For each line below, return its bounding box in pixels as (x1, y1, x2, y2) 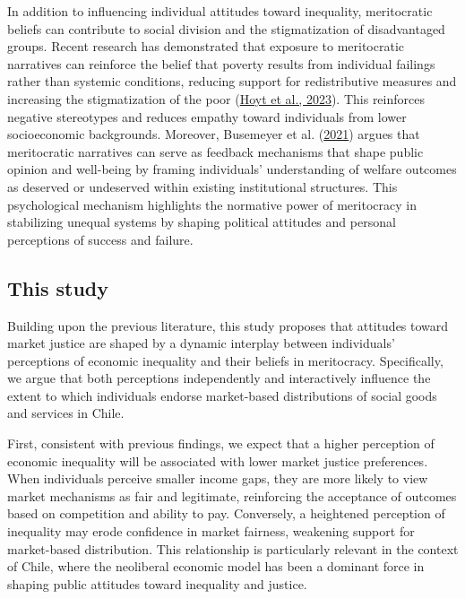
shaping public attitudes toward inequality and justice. (7, 574, 307, 593)
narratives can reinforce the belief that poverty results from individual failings (7, 54, 435, 73)
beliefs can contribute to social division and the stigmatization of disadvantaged (7, 19, 445, 38)
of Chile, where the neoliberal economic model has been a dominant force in (7, 557, 425, 576)
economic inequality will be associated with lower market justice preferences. (7, 451, 428, 470)
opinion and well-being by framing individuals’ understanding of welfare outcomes (7, 160, 457, 178)
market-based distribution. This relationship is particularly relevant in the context (7, 539, 459, 558)
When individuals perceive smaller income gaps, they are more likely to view (7, 469, 428, 488)
